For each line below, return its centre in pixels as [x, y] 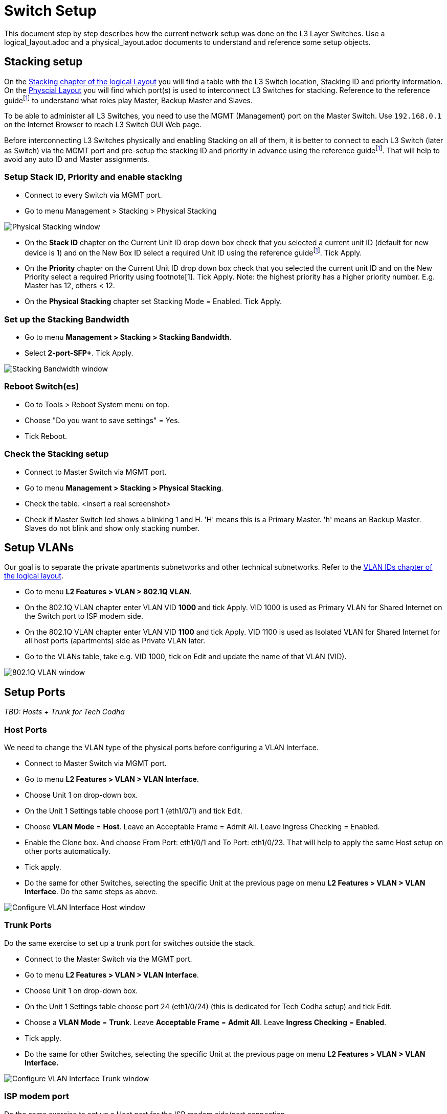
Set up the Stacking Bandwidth [67, 319]
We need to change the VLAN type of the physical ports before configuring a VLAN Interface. [161, 747]
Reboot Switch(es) [42, 387]
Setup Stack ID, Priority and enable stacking [93, 177]
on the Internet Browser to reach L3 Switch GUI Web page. [103, 125]
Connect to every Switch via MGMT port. [93, 195]
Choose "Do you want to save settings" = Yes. [102, 420]
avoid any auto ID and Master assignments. [77, 159]
